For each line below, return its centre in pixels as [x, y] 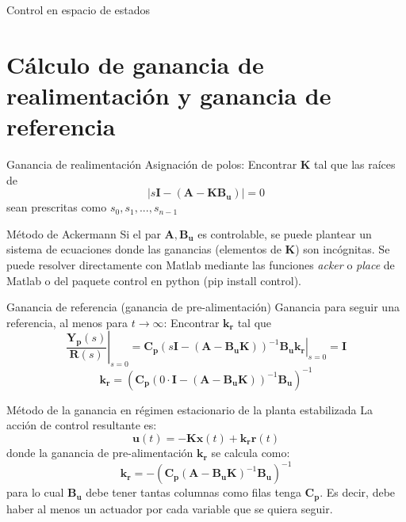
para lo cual [35, 492]
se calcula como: [251, 453]
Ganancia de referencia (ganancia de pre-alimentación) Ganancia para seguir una [203, 307]
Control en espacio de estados [79, 10]
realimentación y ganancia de [169, 95]
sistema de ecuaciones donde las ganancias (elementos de [144, 249]
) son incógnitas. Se [343, 249]
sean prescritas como [57, 207]
